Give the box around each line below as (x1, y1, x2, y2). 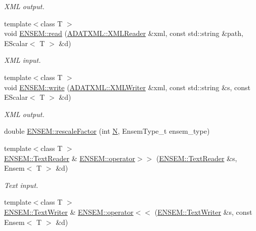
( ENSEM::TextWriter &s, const (154, 206, 252, 217)
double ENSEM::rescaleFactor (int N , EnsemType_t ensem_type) (4, 126, 210, 136)
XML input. (4, 55, 41, 65)
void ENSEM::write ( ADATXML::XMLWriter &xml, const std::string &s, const (4, 82, 250, 92)
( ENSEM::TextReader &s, (156, 152, 237, 163)
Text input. (4, 179, 38, 190)
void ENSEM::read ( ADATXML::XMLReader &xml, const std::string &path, (4, 28, 243, 38)
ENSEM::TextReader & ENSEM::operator (4, 152, 135, 163)
